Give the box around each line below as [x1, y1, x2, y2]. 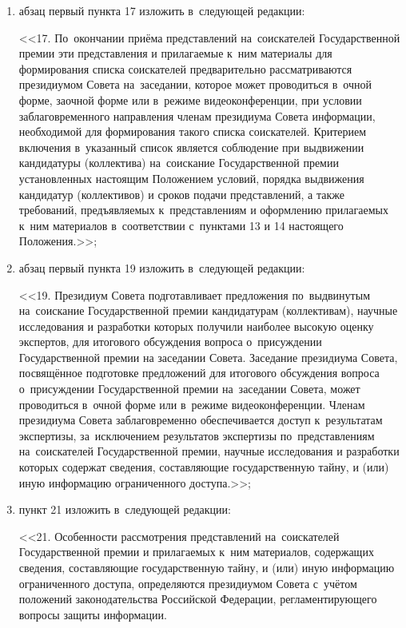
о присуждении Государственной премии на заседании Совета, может [18, 380, 360, 397]
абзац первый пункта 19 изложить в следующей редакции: [18, 259, 305, 276]
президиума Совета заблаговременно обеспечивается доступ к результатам [18, 411, 383, 428]
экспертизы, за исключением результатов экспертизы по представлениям [18, 427, 375, 443]
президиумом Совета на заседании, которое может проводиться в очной [18, 76, 372, 93]
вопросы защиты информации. [18, 606, 167, 622]
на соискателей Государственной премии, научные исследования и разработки [18, 443, 400, 459]
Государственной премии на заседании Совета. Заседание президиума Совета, [18, 348, 398, 365]
